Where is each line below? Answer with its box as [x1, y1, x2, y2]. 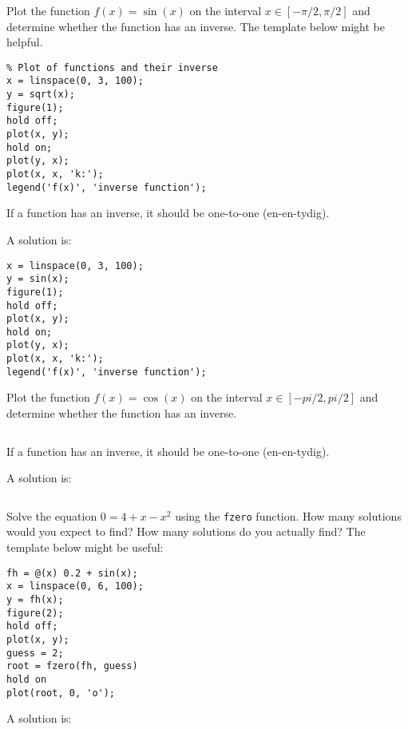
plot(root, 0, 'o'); [6, 687, 116, 699]
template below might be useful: [6, 539, 164, 556]
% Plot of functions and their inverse [6, 61, 218, 73]
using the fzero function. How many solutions [175, 507, 402, 524]
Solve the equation [6, 507, 97, 524]
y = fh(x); [6, 593, 64, 605]
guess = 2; [6, 647, 64, 659]
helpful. [6, 34, 43, 50]
